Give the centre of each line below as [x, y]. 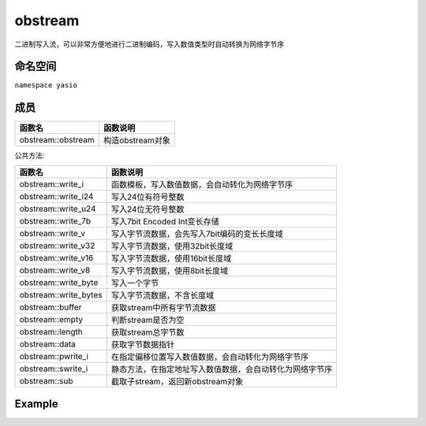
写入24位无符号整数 [148, 209]
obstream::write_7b [55, 220]
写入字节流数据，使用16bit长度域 [171, 258]
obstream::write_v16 [56, 257]
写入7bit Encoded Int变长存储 [165, 221]
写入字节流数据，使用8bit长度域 [170, 270]
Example [36, 404]
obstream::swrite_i [54, 369]
